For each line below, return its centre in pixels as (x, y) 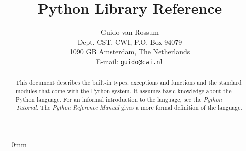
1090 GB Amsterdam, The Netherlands (130, 52)
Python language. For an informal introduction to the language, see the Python (119, 99)
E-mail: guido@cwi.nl (130, 61)
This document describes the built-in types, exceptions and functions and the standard (129, 82)
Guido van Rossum (130, 32)
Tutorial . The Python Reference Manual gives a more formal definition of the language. (129, 107)
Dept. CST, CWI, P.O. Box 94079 (130, 42)
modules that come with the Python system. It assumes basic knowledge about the (124, 91)
